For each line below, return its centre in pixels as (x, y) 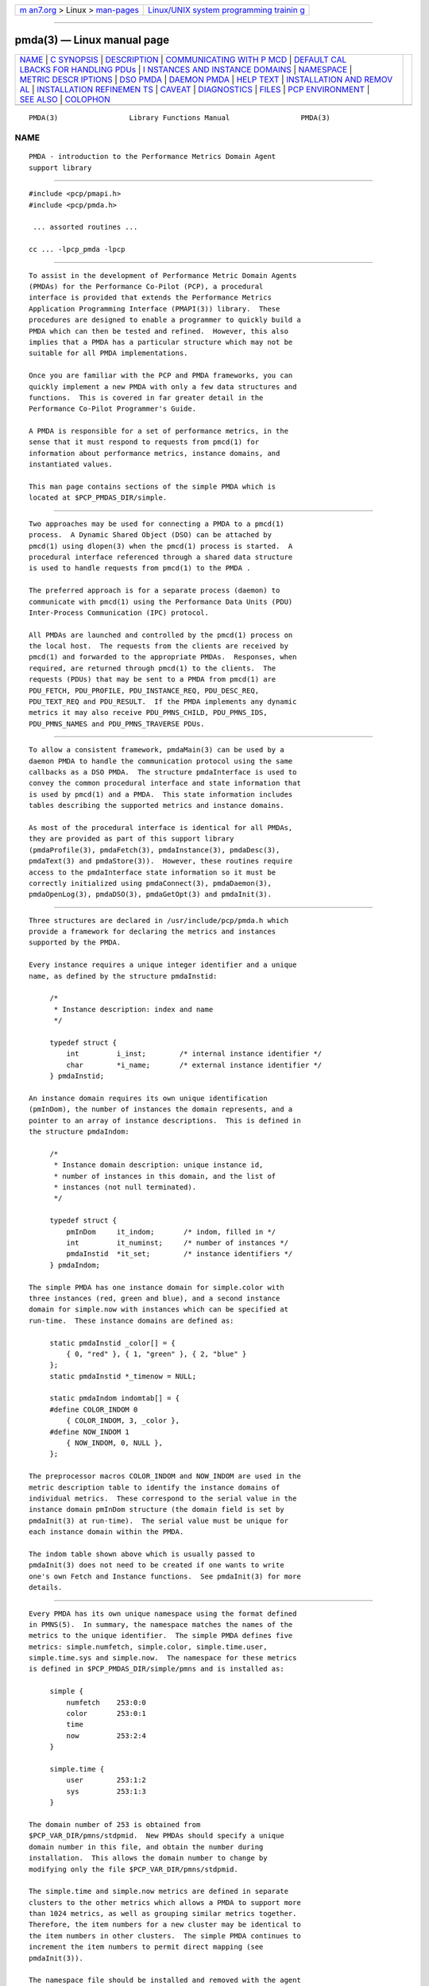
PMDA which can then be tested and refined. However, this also (159, 331)
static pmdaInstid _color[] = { (113, 1343)
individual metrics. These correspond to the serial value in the (163, 1499)
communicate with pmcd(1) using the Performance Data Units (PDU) (161, 601)
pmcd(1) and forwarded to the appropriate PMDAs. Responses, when (163, 657)
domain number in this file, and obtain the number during (146, 1847)
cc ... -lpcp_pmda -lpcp (77, 249)
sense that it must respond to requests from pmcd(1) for (144, 442)
